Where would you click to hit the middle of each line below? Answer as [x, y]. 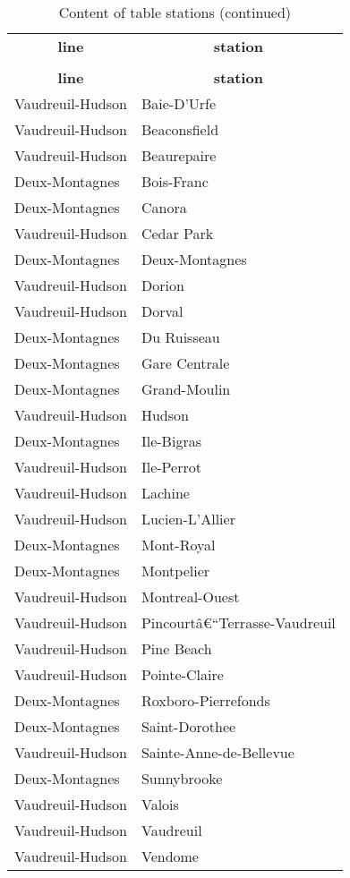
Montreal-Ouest [190, 597]
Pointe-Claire [182, 674]
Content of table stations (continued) [175, 12]
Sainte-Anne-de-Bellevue [218, 752]
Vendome [170, 856]
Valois [160, 804]
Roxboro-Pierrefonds [205, 700]
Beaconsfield [180, 129]
